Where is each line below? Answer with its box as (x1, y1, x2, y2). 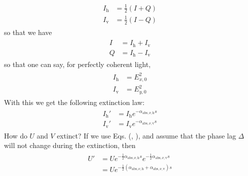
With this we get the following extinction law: (4, 96, 144, 107)
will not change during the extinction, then (4, 140, 135, 150)
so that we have (4, 26, 52, 37)
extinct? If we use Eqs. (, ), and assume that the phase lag (56, 130, 236, 140)
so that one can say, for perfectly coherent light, (4, 59, 151, 69)
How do (4, 130, 27, 140)
